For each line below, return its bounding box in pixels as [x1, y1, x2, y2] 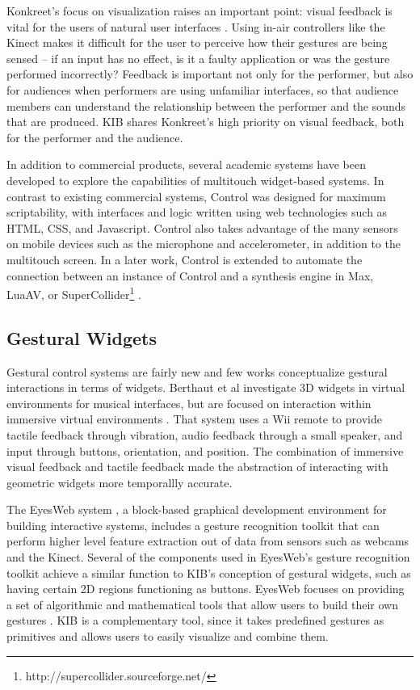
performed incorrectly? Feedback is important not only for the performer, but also [6, 65, 414, 82]
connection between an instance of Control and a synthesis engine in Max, [6, 267, 374, 284]
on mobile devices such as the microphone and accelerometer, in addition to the [6, 235, 401, 252]
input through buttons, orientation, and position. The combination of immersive [6, 442, 404, 459]
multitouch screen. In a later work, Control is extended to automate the [6, 250, 363, 267]
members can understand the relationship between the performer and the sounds [6, 97, 406, 114]
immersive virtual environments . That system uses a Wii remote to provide [6, 410, 382, 427]
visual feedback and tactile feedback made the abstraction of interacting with [6, 458, 388, 475]
